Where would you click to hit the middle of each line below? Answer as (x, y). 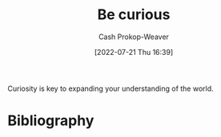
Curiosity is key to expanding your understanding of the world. (110, 88)
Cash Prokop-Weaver (134, 37)
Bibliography (51, 121)
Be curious (134, 15)
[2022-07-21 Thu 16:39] (134, 52)
